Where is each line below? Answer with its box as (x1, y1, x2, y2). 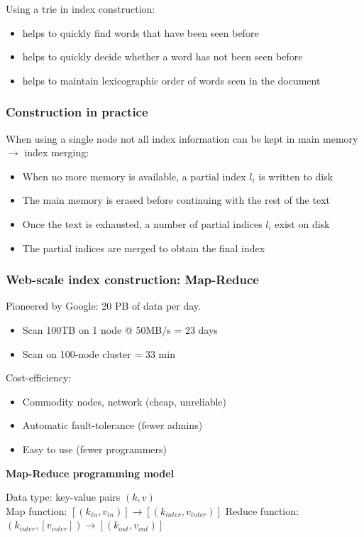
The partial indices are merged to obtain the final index (22, 240, 265, 255)
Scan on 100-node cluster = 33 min (22, 346, 175, 361)
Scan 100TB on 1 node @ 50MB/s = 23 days (22, 322, 218, 337)
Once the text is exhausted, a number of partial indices (22, 216, 263, 231)
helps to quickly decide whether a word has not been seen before (22, 49, 303, 64)
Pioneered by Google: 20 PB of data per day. (6, 298, 201, 313)
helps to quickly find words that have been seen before (22, 25, 259, 40)
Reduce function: (225, 503, 299, 518)
